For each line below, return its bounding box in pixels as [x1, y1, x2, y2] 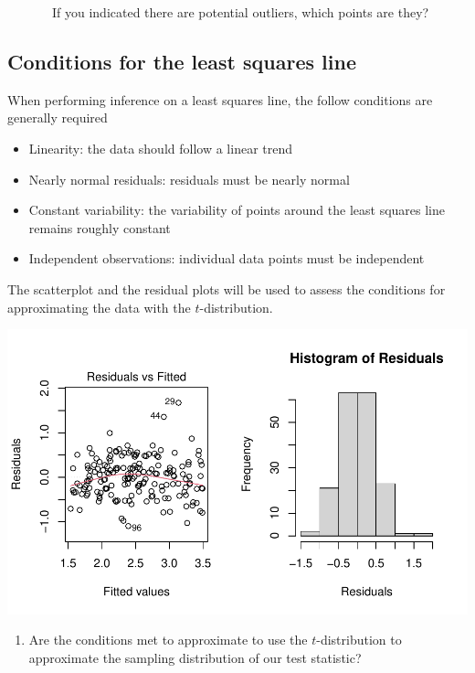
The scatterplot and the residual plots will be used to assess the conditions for [7, 279, 446, 298]
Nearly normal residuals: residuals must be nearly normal [28, 169, 350, 188]
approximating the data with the [7, 297, 191, 316]
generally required [7, 108, 108, 127]
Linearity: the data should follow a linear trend [28, 138, 292, 157]
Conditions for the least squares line [7, 47, 356, 75]
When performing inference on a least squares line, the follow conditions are [7, 90, 433, 109]
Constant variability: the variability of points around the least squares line [28, 200, 445, 219]
